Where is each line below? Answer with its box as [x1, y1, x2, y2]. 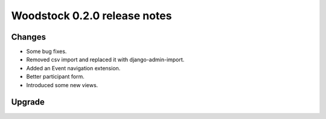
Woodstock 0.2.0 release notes [11, 9, 172, 22]
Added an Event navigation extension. [26, 64, 121, 72]
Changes [11, 32, 46, 42]
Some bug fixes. [26, 48, 67, 55]
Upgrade [11, 97, 45, 108]
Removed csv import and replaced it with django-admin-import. [26, 56, 185, 63]
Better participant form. [26, 73, 85, 81]
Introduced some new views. [26, 81, 98, 88]
